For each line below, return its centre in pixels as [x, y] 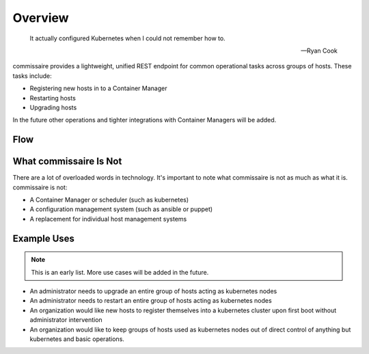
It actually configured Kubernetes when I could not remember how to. [127, 38]
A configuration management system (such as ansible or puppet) [121, 209]
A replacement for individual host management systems [108, 219]
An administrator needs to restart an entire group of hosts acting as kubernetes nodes [151, 301]
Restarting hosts [53, 98]
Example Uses [44, 238]
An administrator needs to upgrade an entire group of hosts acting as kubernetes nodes [153, 291]
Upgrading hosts [53, 107]
